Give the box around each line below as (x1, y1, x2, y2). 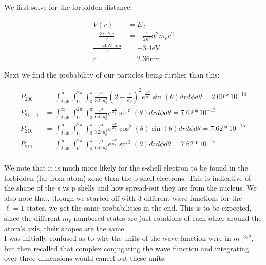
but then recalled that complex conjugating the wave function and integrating (4, 242, 249, 253)
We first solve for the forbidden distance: (4, 2, 132, 12)
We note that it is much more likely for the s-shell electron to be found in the (4, 162, 248, 173)
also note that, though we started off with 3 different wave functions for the (4, 192, 242, 203)
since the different (4, 213, 60, 223)
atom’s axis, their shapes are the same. (4, 222, 126, 233)
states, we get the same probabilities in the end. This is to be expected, (26, 202, 252, 213)
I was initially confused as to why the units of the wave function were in (4, 233, 231, 243)
